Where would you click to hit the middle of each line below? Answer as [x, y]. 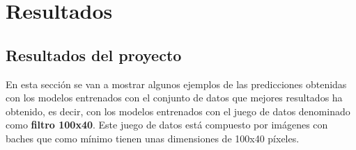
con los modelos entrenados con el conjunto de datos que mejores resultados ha [174, 98]
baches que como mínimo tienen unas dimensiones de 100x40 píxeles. [153, 138]
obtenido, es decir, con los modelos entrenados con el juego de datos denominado [178, 111]
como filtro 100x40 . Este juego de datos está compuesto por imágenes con [167, 125]
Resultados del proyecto [94, 55]
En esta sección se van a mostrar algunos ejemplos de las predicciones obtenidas [176, 84]
